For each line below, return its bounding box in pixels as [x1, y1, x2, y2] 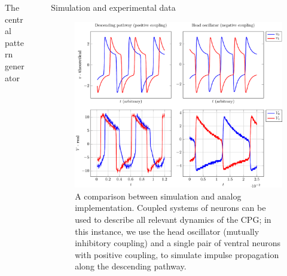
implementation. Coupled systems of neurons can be [75, 201, 266, 214]
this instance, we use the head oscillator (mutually [75, 225, 259, 237]
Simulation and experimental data [51, 1, 176, 13]
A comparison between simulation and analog [75, 189, 242, 202]
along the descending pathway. [75, 260, 187, 272]
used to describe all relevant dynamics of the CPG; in [75, 213, 271, 226]
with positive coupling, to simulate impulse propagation [75, 248, 279, 260]
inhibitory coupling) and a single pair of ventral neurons [75, 237, 280, 249]
